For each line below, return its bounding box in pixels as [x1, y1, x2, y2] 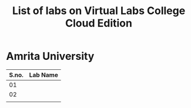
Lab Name [29, 70, 59, 79]
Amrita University [6, 50, 95, 63]
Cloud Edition [65, 16, 132, 30]
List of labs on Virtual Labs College [12, 4, 186, 18]
